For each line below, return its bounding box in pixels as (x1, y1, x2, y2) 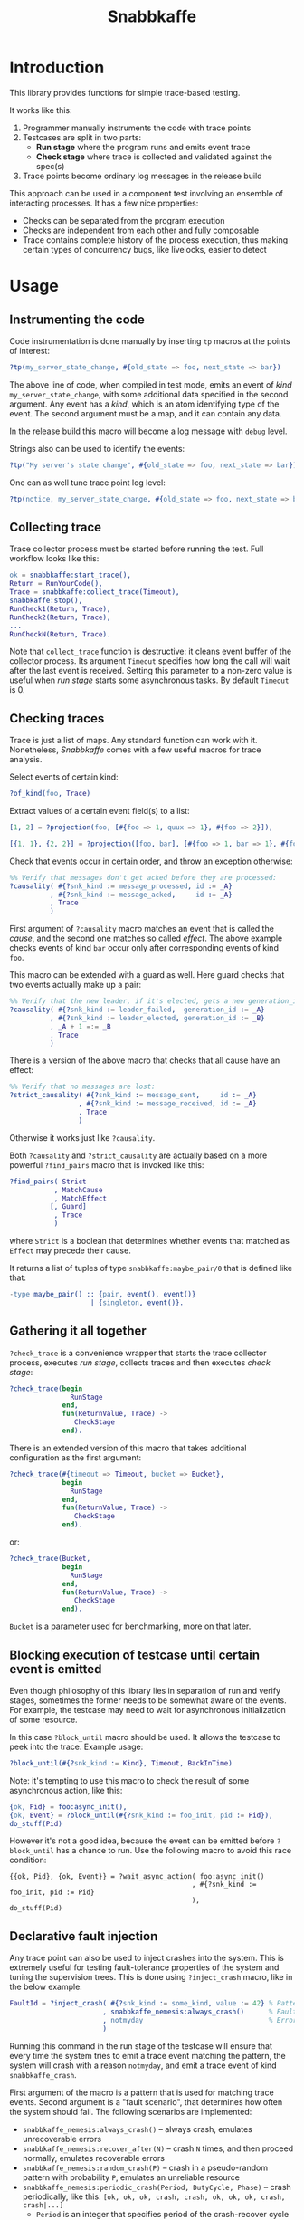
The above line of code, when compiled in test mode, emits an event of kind (9, 378, 292, 390)
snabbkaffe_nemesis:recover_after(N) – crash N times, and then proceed (22, 2143, 294, 2154)
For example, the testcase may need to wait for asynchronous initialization (9, 1704, 287, 1715)
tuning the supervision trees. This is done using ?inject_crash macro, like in (9, 1972, 293, 1983)
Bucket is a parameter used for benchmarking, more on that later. (9, 1621, 252, 1632)
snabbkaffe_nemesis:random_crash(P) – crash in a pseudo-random (22, 2162, 269, 2173)
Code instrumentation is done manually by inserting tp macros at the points (9, 335, 291, 346)
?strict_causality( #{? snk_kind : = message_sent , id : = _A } (9, 1091, 257, 1100)
